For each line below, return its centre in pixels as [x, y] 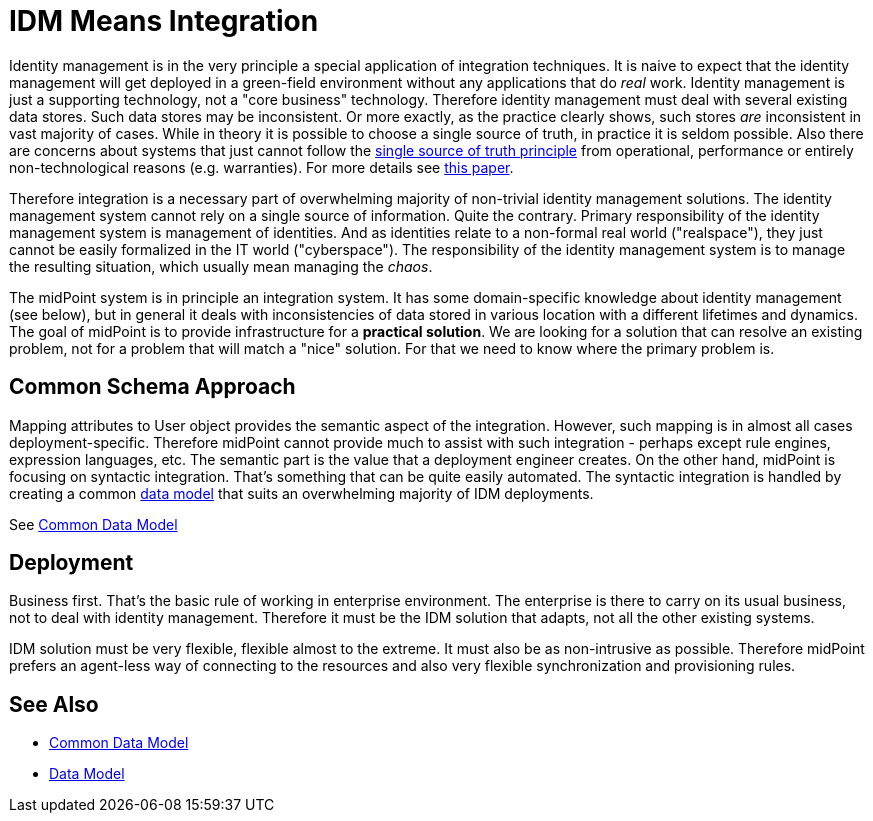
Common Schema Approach [152, 387]
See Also [54, 704]
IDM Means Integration [164, 21]
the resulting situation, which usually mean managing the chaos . [221, 266]
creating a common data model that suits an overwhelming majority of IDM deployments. [301, 493]
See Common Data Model [93, 524]
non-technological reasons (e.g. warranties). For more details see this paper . [261, 167]
